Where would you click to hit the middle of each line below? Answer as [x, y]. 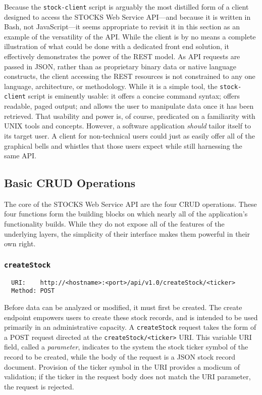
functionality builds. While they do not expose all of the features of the [114, 224]
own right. [20, 244]
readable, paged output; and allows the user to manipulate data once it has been [129, 106]
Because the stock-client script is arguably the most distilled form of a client [126, 7]
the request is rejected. [39, 386]
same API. [20, 156]
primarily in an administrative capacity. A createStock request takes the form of [130, 327]
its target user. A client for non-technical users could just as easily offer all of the [129, 135]
